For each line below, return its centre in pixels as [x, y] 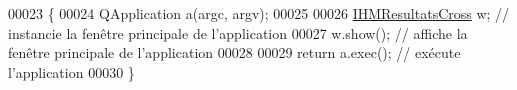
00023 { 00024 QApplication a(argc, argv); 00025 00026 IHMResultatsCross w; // [259, 13]
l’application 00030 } [71, 71]
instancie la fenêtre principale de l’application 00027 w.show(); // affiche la [238, 32]
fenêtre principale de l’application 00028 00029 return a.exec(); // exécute [234, 52]
